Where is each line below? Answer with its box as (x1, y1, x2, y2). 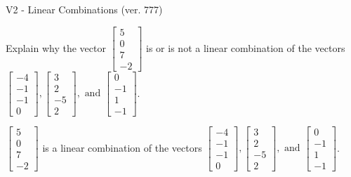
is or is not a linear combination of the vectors (146, 40, 345, 55)
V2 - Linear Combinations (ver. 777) (6, 2, 163, 16)
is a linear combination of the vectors (42, 140, 202, 155)
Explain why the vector (6, 40, 106, 55)
